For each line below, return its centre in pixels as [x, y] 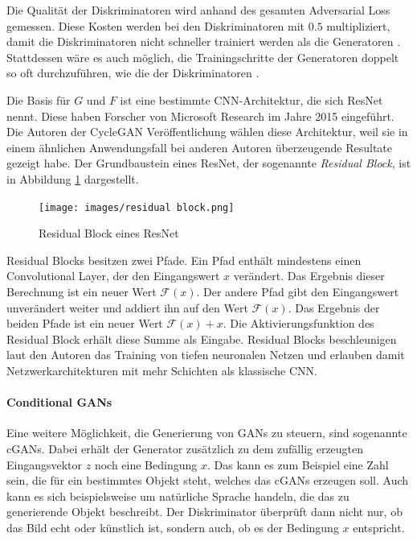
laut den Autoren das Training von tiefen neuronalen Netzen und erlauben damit [206, 355]
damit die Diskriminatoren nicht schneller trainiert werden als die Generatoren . [204, 41]
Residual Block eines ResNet [109, 233]
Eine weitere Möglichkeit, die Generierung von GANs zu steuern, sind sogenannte [207, 433]
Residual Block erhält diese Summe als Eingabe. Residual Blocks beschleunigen [202, 339]
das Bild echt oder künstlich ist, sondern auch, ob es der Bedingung [173, 527]
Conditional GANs [59, 402]
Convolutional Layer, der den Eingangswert [113, 276]
